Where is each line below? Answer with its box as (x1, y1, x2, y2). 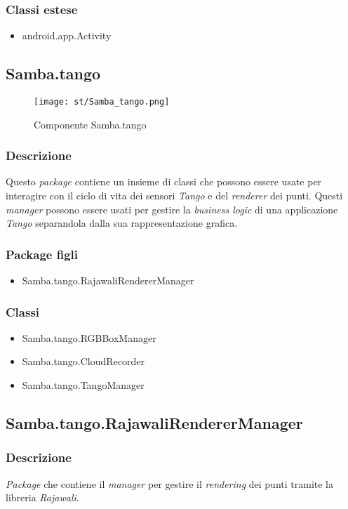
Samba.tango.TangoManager (22, 378, 145, 392)
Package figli (6, 245, 78, 263)
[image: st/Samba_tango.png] (34, 97, 170, 107)
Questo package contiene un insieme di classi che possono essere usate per (6, 174, 322, 189)
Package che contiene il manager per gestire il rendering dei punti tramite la (6, 476, 334, 491)
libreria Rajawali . (6, 490, 79, 505)
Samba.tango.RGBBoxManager (22, 330, 156, 345)
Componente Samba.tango (34, 117, 147, 131)
